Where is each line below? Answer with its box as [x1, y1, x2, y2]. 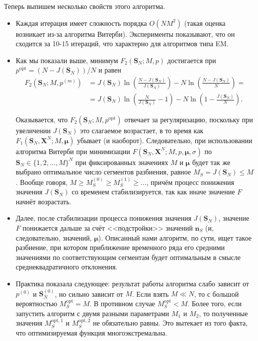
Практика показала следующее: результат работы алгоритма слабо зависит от [15, 278, 249, 288]
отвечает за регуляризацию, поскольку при [124, 114, 253, 125]
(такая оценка [184, 17, 226, 28]
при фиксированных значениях [75, 157, 169, 167]
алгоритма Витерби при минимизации [15, 146, 130, 156]
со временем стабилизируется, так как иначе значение [72, 186, 235, 197]
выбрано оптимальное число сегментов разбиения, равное [15, 167, 191, 177]
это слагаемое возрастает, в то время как [80, 125, 204, 136]
